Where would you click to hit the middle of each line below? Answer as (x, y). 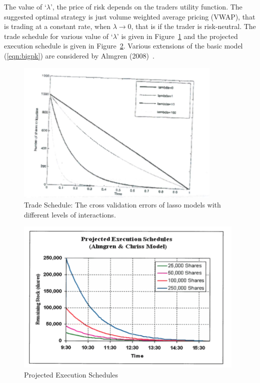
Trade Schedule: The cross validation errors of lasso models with (122, 205)
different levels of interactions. (70, 214)
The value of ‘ (25, 6)
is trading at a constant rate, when (57, 26)
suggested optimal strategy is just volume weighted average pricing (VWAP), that (130, 16)
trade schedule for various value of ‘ (58, 36)
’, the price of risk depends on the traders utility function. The (146, 6)
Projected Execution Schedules (71, 374)
